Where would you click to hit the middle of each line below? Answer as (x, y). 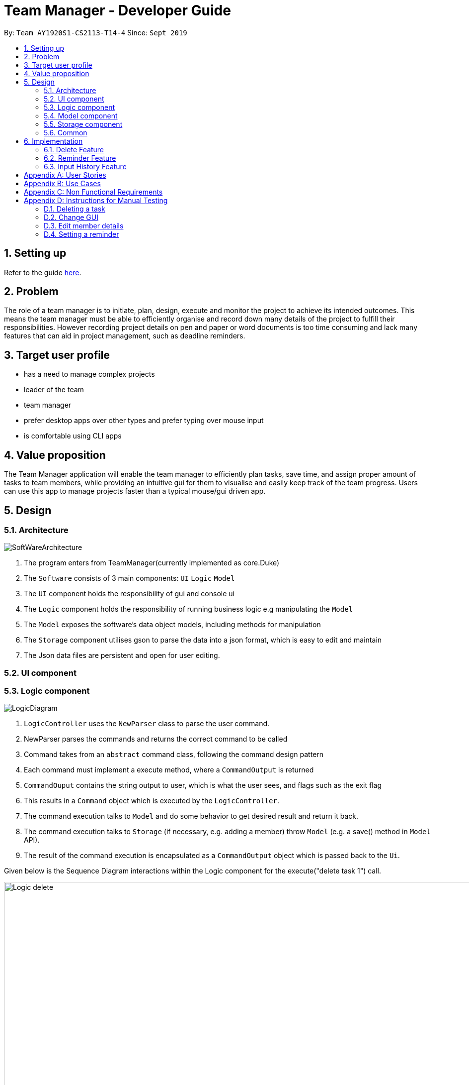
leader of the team (54, 390)
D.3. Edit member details (84, 225)
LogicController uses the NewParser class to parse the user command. (147, 724)
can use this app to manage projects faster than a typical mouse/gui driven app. (135, 491)
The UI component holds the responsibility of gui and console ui (129, 594)
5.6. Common (66, 132)
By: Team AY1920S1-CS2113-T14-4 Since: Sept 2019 (96, 32)
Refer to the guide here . (43, 272)
